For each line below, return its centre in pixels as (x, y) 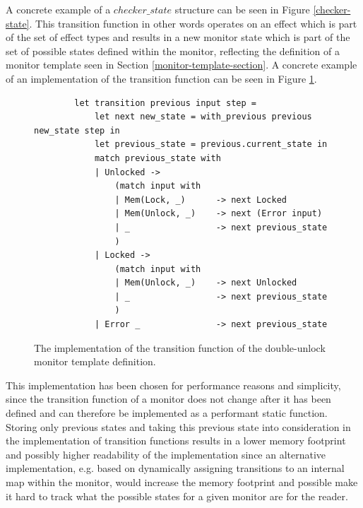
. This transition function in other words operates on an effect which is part (193, 23)
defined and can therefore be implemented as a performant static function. (167, 413)
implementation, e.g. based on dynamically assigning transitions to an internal (175, 468)
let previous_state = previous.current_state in (211, 144)
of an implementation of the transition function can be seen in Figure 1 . (161, 78)
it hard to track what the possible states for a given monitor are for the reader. (177, 496)
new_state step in (77, 130)
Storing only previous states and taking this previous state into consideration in (178, 426)
